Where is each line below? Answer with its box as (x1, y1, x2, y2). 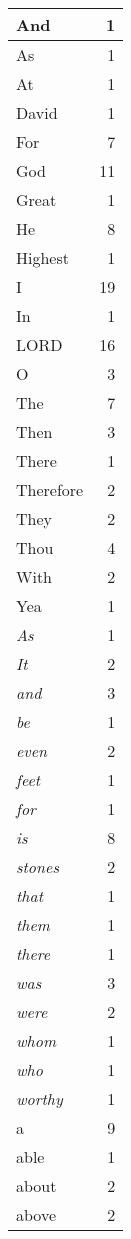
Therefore (16, 478, 84, 501)
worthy (16, 1087, 63, 1110)
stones (16, 855, 59, 878)
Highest (16, 246, 69, 269)
